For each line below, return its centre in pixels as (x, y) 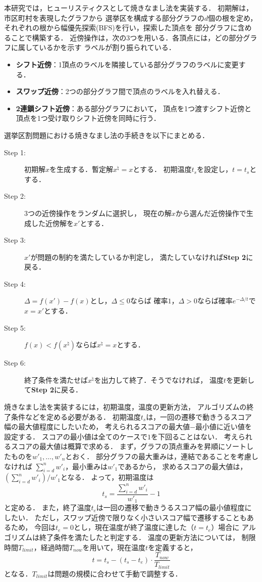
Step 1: (15, 152)
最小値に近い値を (223, 427)
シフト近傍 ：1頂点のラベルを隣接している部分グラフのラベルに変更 (127, 64)
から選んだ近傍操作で (211, 213)
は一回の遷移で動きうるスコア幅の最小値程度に (174, 507)
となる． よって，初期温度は (107, 477)
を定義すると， (173, 547)
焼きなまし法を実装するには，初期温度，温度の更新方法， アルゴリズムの (125, 407)
